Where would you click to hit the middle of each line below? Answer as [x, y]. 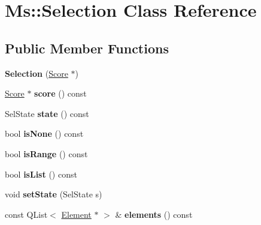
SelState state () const [47, 113]
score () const [60, 93]
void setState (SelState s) [54, 194]
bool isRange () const [46, 153]
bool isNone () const [44, 133]
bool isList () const [41, 174]
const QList [26, 214]
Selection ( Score [37, 73]
